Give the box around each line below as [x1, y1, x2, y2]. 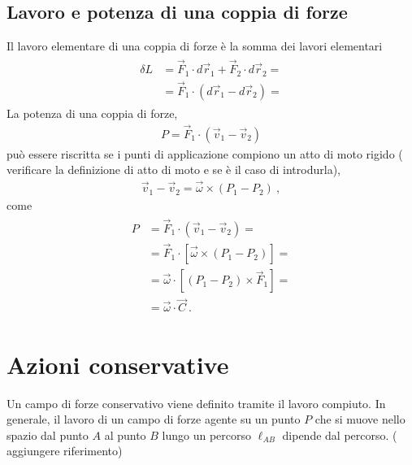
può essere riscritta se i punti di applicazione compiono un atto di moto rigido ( [7, 145, 403, 162]
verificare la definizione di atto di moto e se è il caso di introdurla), [7, 161, 340, 178]
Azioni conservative [7, 347, 229, 380]
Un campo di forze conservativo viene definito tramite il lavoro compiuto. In [7, 394, 386, 411]
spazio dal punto [7, 426, 89, 443]
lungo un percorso [162, 426, 252, 443]
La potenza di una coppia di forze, [7, 104, 178, 121]
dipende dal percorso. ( [282, 426, 397, 443]
